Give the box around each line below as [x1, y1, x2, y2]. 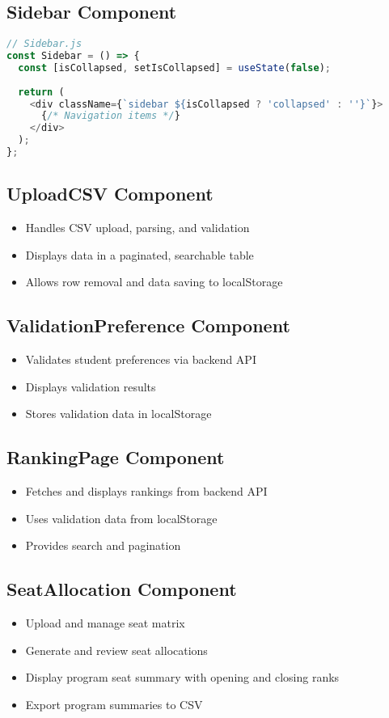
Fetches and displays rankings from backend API [25, 483, 268, 500]
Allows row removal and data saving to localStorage [25, 273, 283, 290]
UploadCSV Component [6, 181, 214, 206]
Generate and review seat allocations [25, 641, 208, 658]
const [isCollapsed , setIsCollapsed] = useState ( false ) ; [18, 61, 332, 74]
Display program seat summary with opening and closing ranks [25, 669, 340, 686]
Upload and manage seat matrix [25, 615, 185, 631]
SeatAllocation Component [6, 577, 237, 602]
